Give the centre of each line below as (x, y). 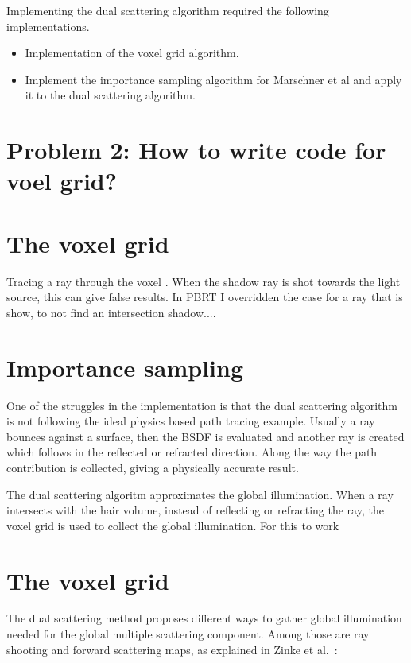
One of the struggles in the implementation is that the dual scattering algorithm (202, 405)
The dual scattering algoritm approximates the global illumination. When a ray (200, 494)
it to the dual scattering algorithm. (110, 95)
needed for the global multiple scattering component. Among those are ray (188, 634)
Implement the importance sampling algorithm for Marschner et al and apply (213, 79)
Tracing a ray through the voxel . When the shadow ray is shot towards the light (204, 281)
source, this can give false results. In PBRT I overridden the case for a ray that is (205, 297)
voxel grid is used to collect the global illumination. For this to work (173, 525)
